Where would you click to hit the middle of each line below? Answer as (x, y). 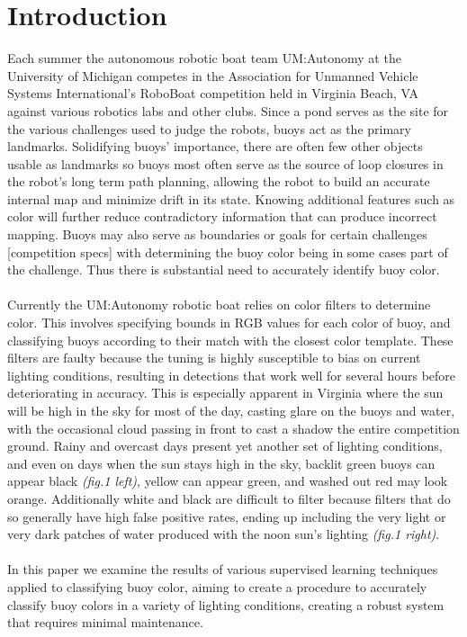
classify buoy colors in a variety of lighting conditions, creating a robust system (226, 604)
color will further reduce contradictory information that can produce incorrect (222, 216)
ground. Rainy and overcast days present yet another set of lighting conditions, (225, 446)
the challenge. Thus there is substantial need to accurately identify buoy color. (224, 269)
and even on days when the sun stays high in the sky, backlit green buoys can (221, 463)
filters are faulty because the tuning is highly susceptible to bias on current (214, 358)
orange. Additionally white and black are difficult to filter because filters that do (229, 498)
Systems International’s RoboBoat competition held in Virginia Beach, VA (213, 93)
